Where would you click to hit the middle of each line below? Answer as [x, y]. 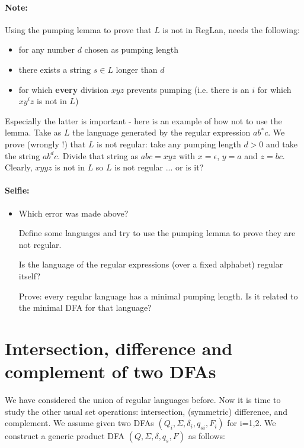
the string [23, 155]
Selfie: [17, 190]
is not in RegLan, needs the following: [231, 29]
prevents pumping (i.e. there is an [188, 89]
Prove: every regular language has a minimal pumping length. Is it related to [158, 296]
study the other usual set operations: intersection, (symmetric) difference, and [146, 411]
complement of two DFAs [111, 371]
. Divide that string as [98, 155]
